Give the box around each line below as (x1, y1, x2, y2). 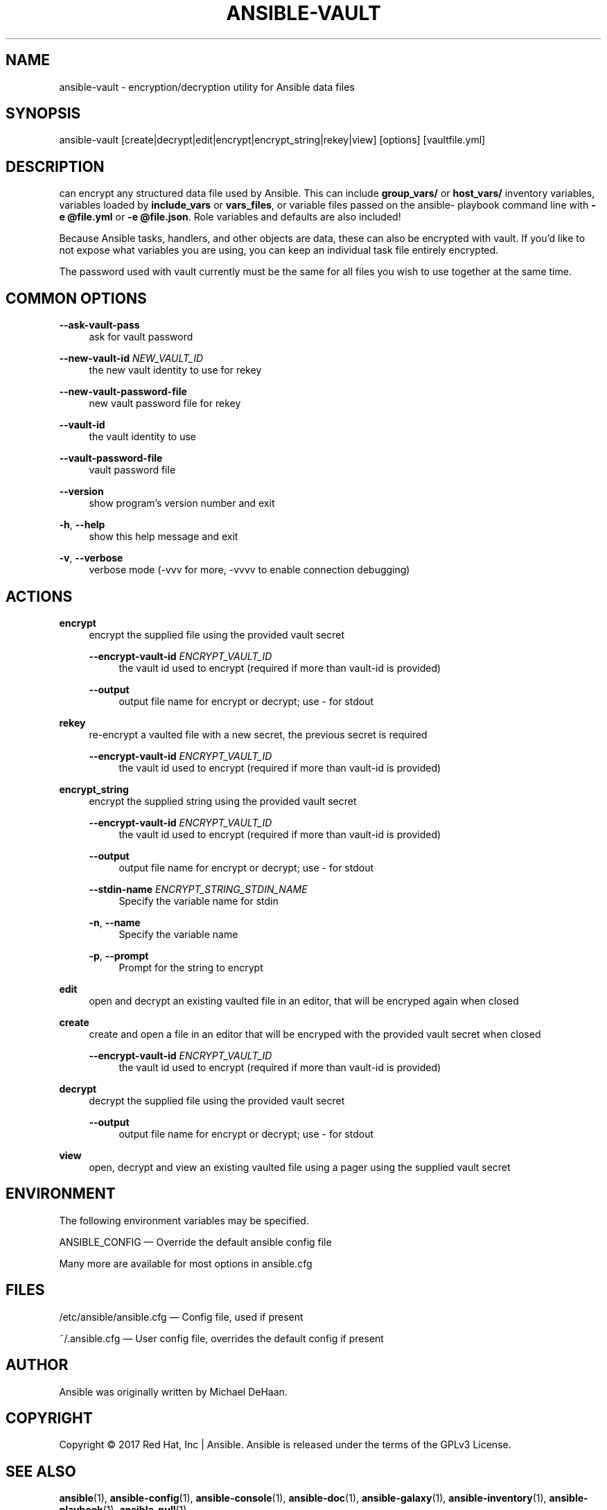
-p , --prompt (89, 949, 149, 962)
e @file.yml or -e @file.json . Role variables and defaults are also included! (59, 211, 401, 223)
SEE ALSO (6, 1462, 76, 1480)
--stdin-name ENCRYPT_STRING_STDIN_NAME (89, 883, 308, 895)
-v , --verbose (59, 552, 123, 564)
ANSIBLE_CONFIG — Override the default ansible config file (59, 1235, 332, 1248)
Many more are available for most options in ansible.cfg (59, 1257, 313, 1269)
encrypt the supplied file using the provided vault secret (89, 628, 344, 641)
